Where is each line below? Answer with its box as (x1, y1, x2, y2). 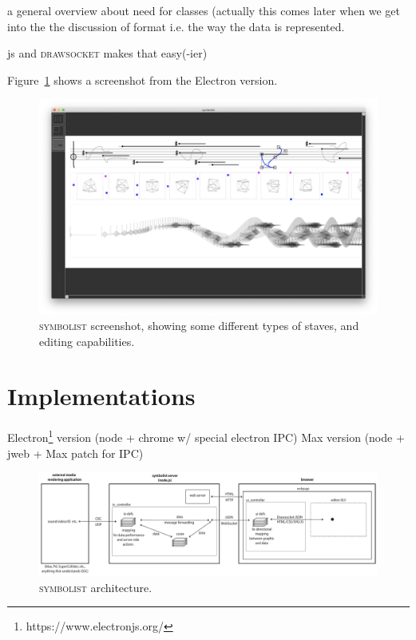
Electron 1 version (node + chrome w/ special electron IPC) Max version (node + (7, 427, 405, 446)
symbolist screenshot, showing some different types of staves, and (39, 317, 359, 334)
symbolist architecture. (39, 578, 153, 595)
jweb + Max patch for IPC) (7, 444, 144, 461)
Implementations (7, 380, 196, 412)
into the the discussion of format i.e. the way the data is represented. (7, 18, 345, 34)
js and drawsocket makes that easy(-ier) (7, 45, 208, 62)
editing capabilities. (39, 332, 135, 349)
